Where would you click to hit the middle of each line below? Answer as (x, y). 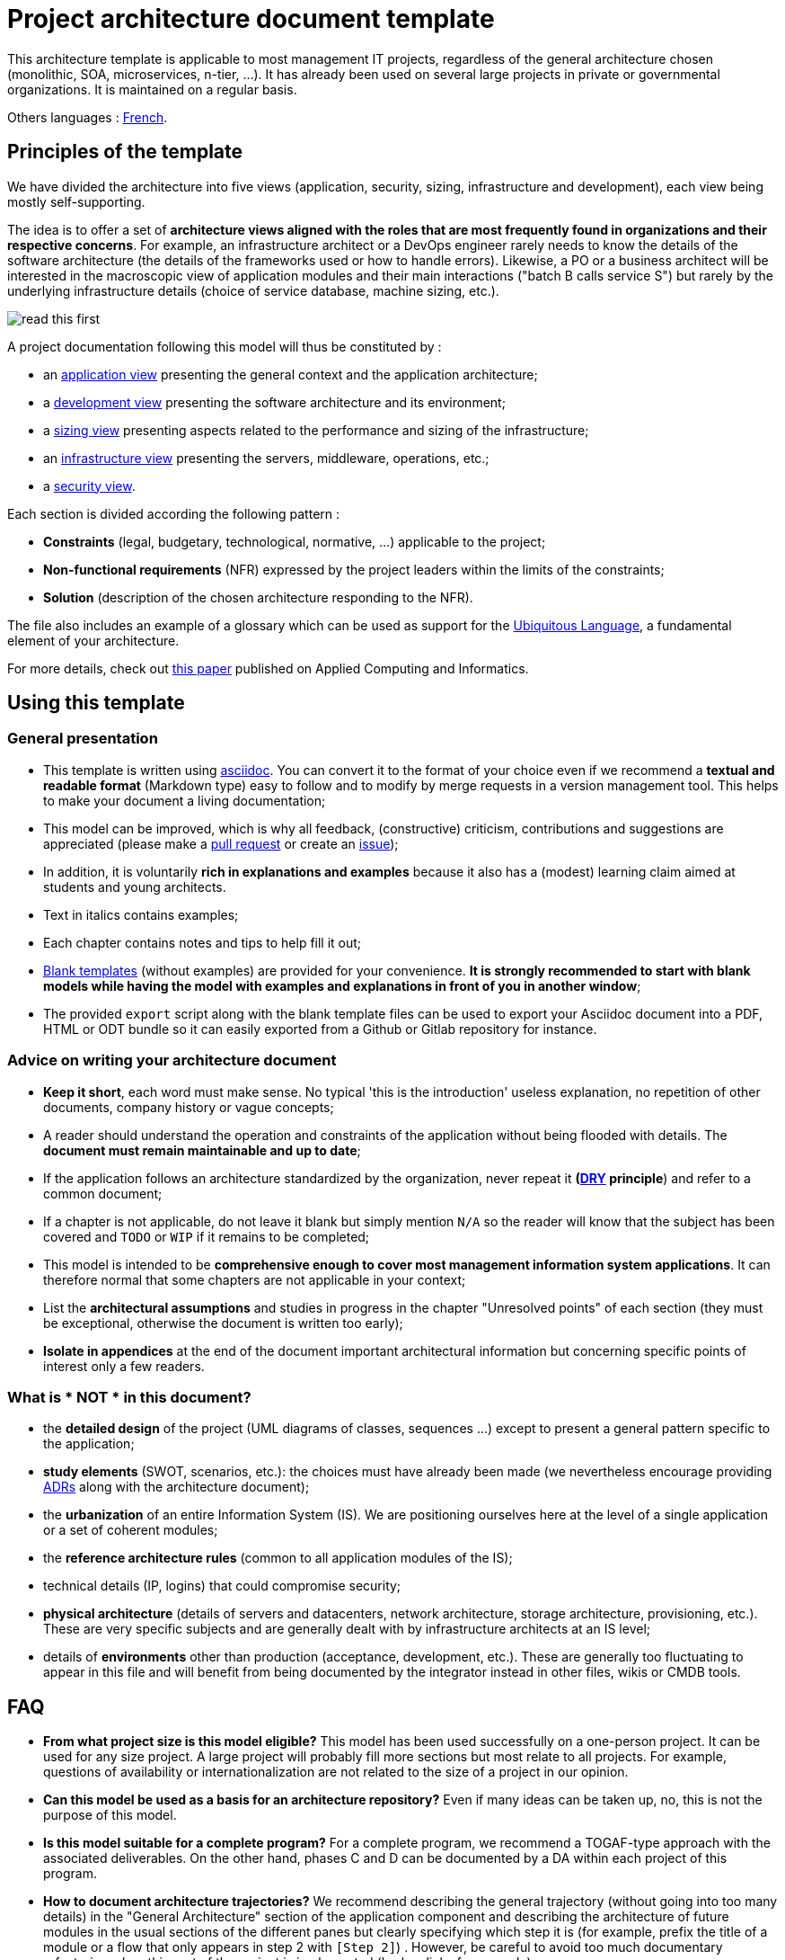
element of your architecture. (93, 640)
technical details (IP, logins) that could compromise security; (222, 1586)
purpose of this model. (110, 1815)
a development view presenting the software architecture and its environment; (274, 402)
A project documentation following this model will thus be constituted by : (225, 346)
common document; (103, 1193)
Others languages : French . (88, 117)
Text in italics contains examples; (141, 914)
